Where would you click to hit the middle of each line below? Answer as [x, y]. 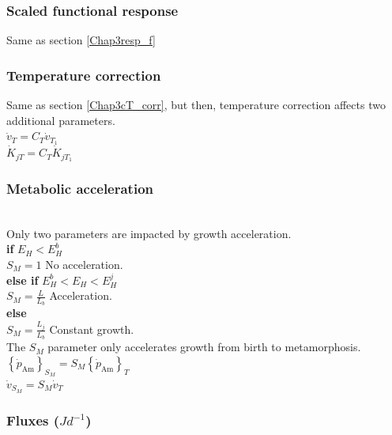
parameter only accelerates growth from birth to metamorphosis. [204, 347]
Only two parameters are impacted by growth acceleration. [149, 233]
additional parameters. [61, 120]
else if [23, 280]
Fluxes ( [33, 420]
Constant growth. [92, 329]
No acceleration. [84, 264]
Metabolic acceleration [80, 188]
